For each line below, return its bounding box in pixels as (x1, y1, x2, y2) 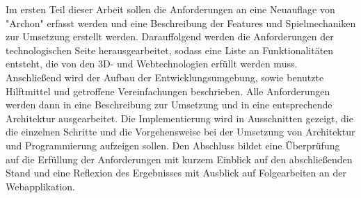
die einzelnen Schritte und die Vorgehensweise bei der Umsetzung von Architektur (6, 124, 355, 139)
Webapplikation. (6, 179, 75, 193)
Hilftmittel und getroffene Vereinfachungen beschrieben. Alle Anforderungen (6, 83, 330, 98)
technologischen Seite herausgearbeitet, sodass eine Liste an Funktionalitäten (6, 42, 334, 57)
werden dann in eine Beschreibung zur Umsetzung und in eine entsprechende (6, 97, 332, 112)
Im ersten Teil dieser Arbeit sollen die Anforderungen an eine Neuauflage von (6, 2, 335, 16)
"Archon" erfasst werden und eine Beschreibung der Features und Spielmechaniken (6, 15, 356, 30)
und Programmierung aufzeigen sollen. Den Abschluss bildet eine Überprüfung (6, 138, 340, 152)
